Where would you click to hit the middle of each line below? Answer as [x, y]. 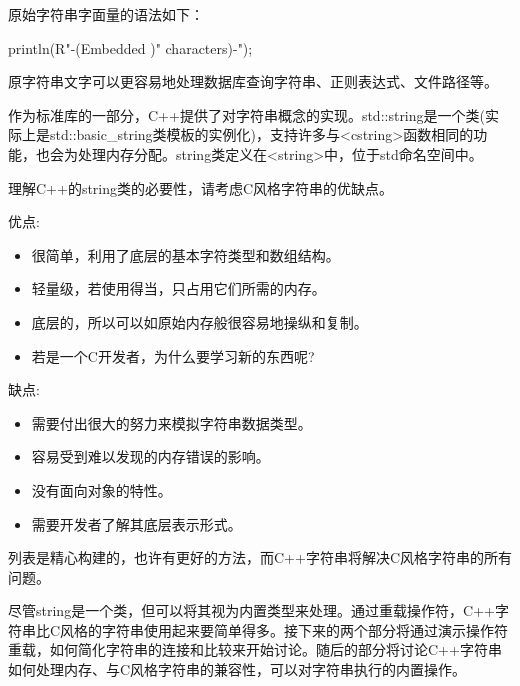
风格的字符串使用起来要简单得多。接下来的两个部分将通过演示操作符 [284, 629]
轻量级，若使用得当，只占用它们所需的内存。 [178, 288]
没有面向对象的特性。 [101, 489]
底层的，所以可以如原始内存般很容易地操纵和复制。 [199, 321]
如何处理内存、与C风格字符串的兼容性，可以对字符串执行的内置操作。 [237, 669]
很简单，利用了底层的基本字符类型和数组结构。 [185, 254]
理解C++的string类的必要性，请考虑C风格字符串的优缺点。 [201, 187]
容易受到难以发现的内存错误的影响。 [150, 456]
